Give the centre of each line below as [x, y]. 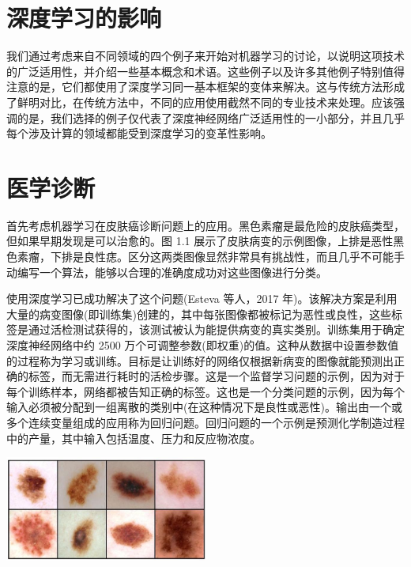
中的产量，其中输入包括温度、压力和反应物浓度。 [134, 438]
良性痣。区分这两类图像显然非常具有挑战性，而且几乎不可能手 [244, 256]
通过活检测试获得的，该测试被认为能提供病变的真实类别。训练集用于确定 [216, 329]
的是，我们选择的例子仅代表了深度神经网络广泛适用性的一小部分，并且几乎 [211, 117]
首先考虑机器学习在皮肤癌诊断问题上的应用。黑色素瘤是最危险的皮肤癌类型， [205, 225]
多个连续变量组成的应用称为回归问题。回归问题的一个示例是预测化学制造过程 [205, 422]
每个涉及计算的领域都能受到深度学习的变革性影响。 [139, 133]
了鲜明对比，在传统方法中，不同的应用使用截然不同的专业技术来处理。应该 [200, 102]
